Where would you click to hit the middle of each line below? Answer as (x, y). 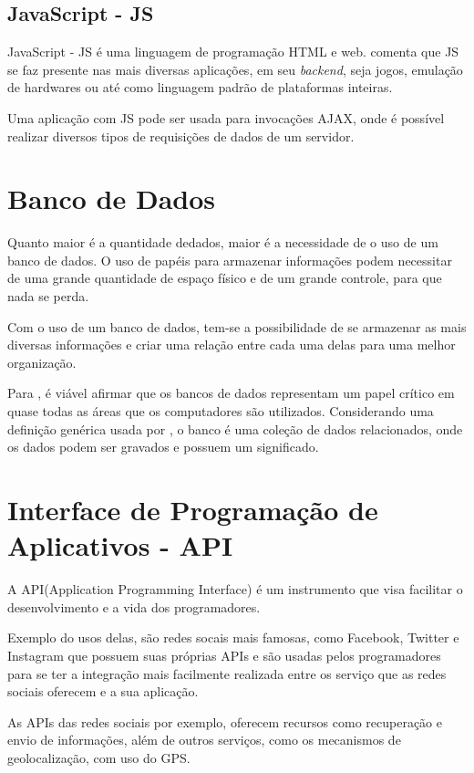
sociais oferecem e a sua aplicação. (103, 691)
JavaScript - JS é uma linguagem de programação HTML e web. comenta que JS (233, 52)
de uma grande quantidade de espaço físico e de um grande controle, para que (225, 278)
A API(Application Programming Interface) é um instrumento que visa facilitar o (235, 589)
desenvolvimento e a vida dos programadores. (134, 606)
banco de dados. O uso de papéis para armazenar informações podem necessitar (230, 260)
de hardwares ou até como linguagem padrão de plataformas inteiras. (200, 87)
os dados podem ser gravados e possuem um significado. (163, 447)
